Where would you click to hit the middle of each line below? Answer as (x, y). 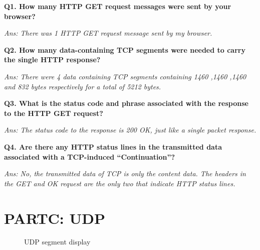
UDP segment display (57, 242)
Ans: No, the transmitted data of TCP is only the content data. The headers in (125, 173)
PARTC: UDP (55, 218)
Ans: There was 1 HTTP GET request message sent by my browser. (108, 33)
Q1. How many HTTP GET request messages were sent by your (118, 6)
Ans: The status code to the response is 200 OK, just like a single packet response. (130, 130)
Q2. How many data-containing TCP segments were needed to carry (125, 49)
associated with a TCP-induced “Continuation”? (90, 156)
